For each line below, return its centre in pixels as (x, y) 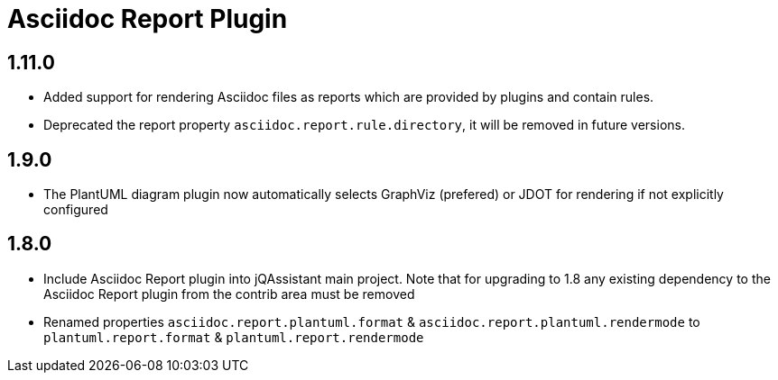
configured (76, 210)
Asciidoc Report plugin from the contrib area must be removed (229, 294)
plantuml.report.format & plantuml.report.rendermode (234, 337)
